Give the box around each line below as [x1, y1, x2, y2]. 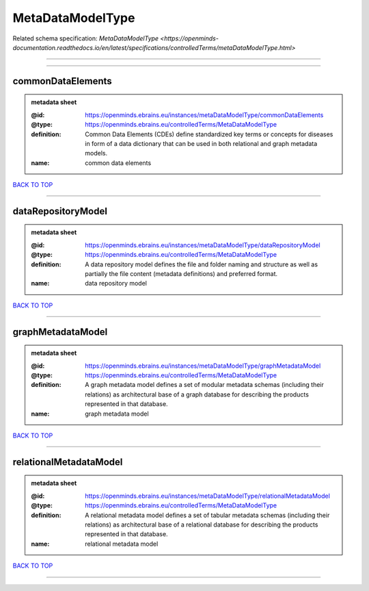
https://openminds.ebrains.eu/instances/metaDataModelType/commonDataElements [85, 110, 324, 119]
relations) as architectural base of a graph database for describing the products [85, 390, 309, 399]
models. [85, 149, 108, 158]
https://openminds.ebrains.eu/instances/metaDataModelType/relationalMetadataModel [85, 492, 331, 500]
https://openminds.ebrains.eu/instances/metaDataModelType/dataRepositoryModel [85, 240, 320, 249]
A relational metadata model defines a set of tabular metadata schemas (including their [85, 511, 330, 519]
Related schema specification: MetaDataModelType [12, 34, 159, 42]
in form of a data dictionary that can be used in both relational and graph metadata [85, 139, 318, 147]
